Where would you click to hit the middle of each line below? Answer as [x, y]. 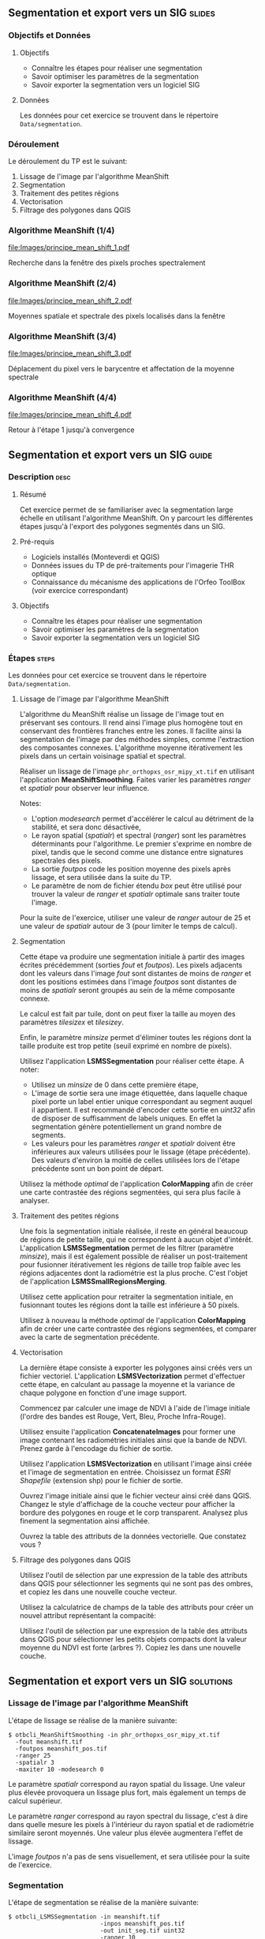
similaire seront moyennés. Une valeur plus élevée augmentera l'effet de [126, 1833]
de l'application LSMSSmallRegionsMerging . [93, 1281]
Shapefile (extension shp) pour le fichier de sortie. [101, 1481]
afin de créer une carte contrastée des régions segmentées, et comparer [138, 1329]
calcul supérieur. [35, 1800]
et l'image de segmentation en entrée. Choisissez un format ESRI [125, 1472]
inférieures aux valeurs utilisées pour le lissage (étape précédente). [141, 1152]
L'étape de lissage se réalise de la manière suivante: [93, 1720]
